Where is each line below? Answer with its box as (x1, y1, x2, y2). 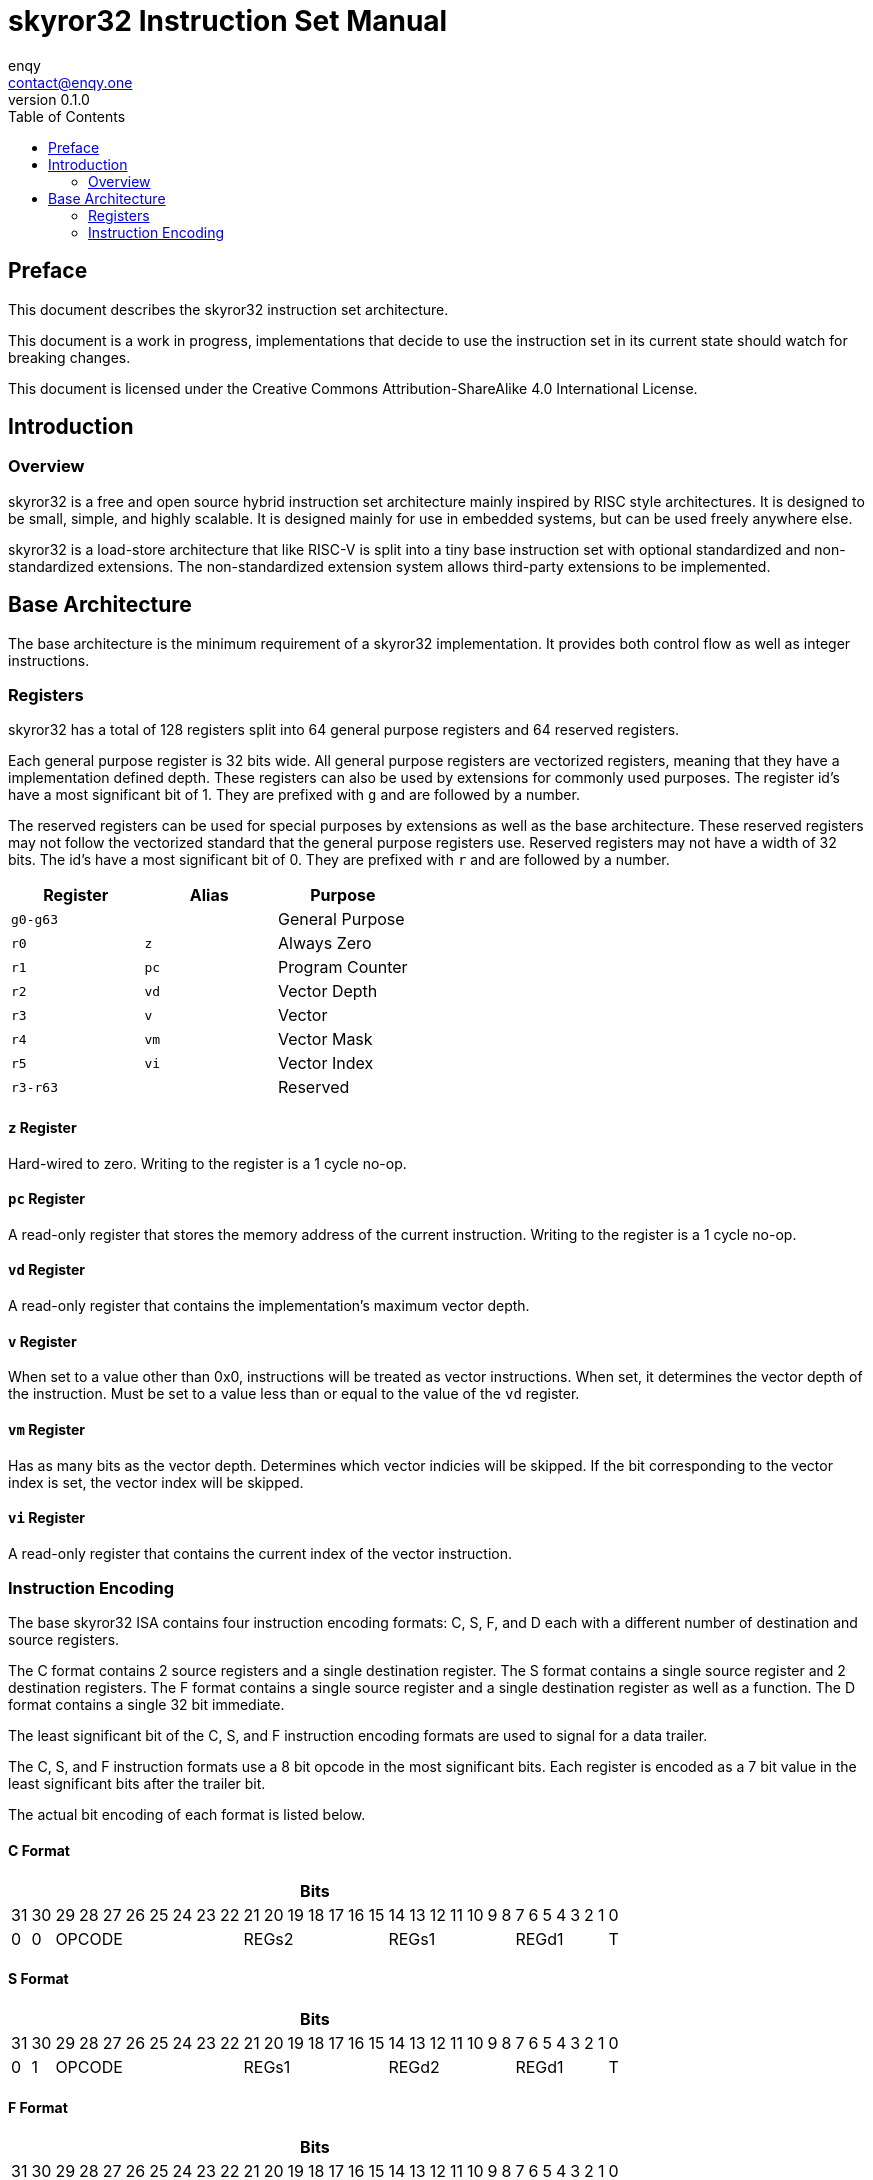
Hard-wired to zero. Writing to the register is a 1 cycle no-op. (8, 1154, 407, 1172)
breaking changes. (8, 348, 131, 366)
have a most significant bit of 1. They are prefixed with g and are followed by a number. (8, 786, 580, 804)
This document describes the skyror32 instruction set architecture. (8, 300, 449, 318)
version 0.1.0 (8, 90, 90, 108)
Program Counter (278, 957, 408, 978)
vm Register (8, 1420, 86, 1438)
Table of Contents (8, 107, 126, 125)
